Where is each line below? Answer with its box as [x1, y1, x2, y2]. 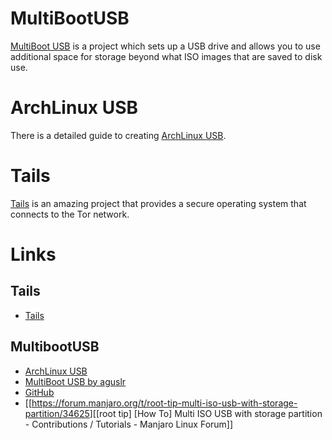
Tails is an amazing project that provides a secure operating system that [10, 197, 307, 209]
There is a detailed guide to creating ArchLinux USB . [10, 129, 227, 141]
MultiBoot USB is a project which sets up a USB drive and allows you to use [10, 40, 321, 52]
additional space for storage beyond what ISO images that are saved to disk [10, 50, 323, 62]
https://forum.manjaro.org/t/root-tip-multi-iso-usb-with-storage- [31, 397, 298, 409]
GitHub [24, 386, 55, 398]
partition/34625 [24, 407, 90, 419]
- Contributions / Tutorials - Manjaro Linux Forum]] [24, 418, 234, 430]
